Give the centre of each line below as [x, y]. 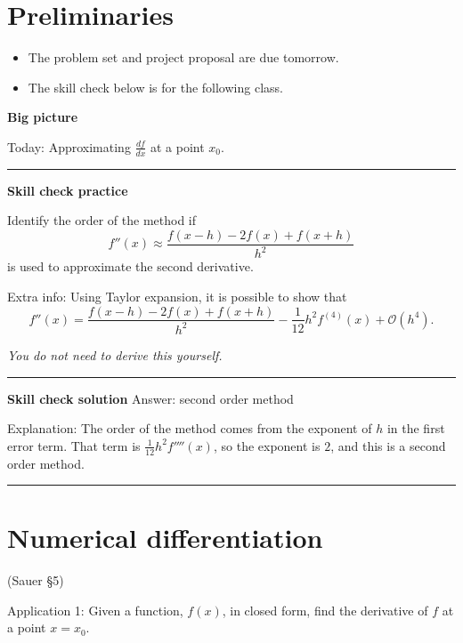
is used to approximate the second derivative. [130, 266]
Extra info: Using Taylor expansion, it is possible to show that [177, 296]
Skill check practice [68, 190]
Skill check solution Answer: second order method [150, 398]
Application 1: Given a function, [95, 610]
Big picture [43, 117]
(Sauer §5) [36, 580]
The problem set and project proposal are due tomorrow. [183, 57]
